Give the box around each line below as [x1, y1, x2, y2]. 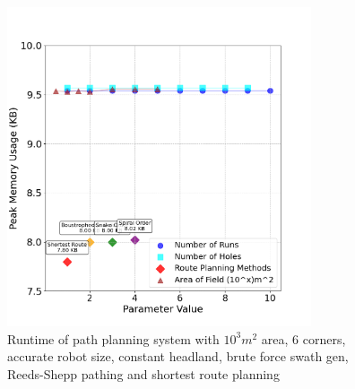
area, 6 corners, [261, 329, 346, 348]
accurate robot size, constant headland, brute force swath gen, [7, 347, 349, 366]
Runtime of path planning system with [7, 329, 220, 348]
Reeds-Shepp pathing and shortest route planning [7, 364, 280, 383]
